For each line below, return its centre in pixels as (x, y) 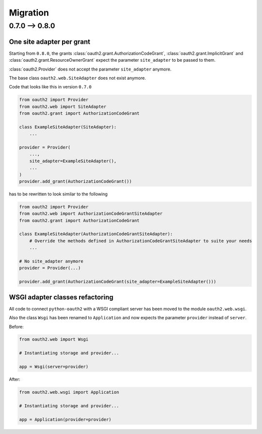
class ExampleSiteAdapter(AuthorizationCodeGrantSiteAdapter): (96, 234)
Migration (29, 13)
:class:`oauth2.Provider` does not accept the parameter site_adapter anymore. (90, 69)
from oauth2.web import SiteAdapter (63, 106)
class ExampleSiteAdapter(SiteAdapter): (68, 127)
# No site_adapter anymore (51, 261)
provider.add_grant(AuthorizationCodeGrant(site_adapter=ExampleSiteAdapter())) (118, 282)
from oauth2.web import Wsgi (54, 339)
